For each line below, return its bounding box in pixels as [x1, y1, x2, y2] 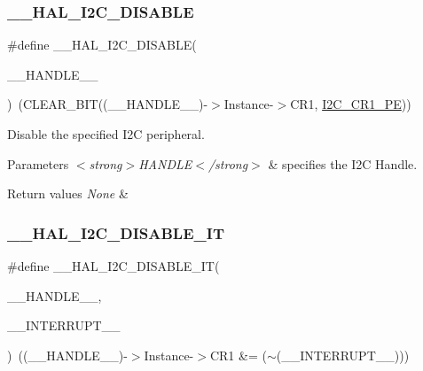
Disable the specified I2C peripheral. [7, 125, 205, 143]
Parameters [7, 154, 69, 173]
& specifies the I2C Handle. [268, 154, 418, 173]
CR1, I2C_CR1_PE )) [290, 95, 411, 113]
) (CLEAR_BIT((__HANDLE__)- [7, 95, 208, 113]
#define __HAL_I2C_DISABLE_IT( [7, 257, 220, 274]
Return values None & [7, 184, 129, 203]
